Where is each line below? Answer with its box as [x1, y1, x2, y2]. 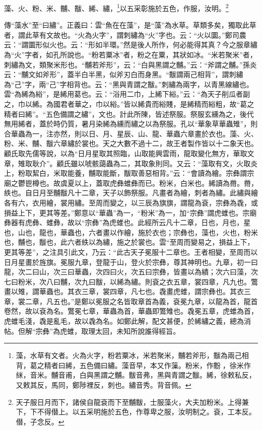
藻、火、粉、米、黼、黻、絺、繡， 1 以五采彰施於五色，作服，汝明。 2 [4, 2, 229, 13]
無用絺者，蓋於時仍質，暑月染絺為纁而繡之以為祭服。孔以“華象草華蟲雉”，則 [4, 118, 258, 129]
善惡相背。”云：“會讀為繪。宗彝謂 [138, 168, 247, 178]
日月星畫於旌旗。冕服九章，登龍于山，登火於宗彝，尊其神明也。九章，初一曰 [4, 256, 258, 267]
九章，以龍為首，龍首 [187, 296, 258, 306]
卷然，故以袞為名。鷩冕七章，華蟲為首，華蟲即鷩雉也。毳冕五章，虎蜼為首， [4, 306, 258, 316]
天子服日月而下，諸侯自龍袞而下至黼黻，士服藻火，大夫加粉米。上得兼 [16, 396, 249, 407]
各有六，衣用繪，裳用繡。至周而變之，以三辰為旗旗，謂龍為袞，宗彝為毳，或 [4, 197, 258, 207]
